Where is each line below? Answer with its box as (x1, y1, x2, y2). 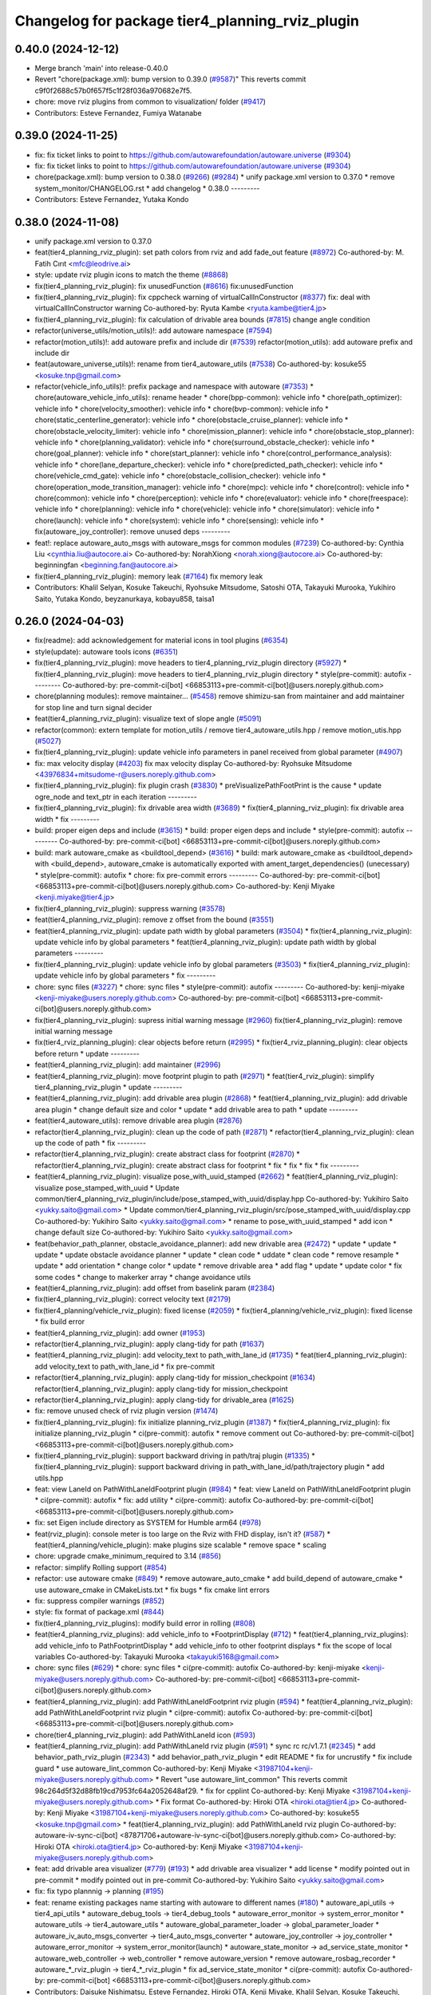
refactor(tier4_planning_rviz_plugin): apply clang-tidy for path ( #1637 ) (34, 1339, 265, 1349)
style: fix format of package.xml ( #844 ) (34, 1607, 164, 1617)
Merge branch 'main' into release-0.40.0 (34, 64, 168, 73)
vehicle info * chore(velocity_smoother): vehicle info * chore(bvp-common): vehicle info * (34, 404, 329, 413)
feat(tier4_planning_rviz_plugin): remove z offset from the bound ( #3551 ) (34, 915, 275, 925)
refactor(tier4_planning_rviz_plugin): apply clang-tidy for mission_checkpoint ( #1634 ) (34, 1373, 315, 1382)
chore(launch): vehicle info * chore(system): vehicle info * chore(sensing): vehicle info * (34, 516, 325, 525)
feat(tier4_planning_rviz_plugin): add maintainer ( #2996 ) (34, 1060, 221, 1069)
